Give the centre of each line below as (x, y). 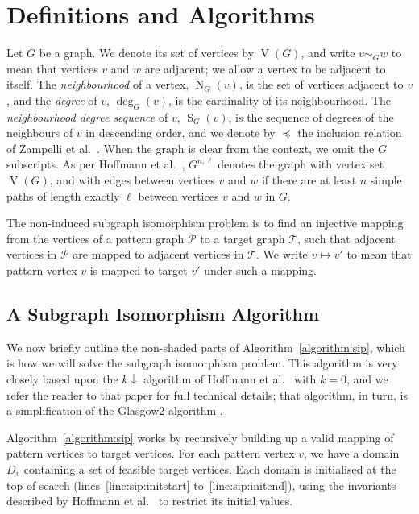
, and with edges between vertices (132, 180)
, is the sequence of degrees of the (311, 116)
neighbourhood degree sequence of (87, 116)
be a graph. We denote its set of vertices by (147, 53)
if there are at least (309, 180)
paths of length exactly (63, 195)
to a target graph (243, 238)
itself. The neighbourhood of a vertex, (98, 84)
